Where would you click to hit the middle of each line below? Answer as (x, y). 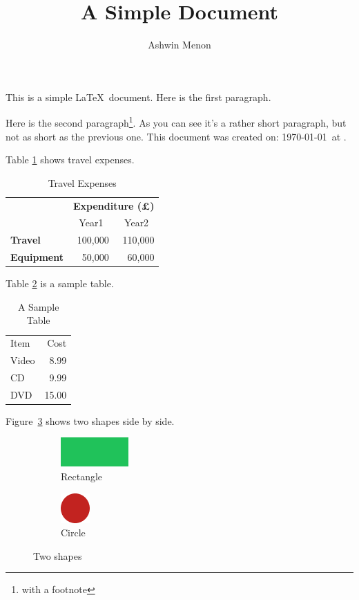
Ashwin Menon (179, 45)
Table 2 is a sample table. (60, 283)
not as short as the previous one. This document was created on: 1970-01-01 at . (176, 136)
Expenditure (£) (114, 205)
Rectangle (82, 476)
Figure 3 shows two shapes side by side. (90, 420)
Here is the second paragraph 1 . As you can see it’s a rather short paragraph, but (176, 121)
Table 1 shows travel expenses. (70, 160)
